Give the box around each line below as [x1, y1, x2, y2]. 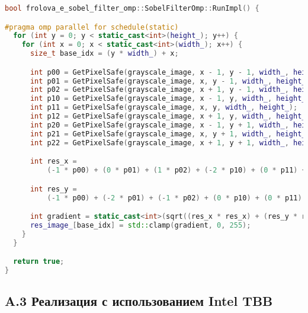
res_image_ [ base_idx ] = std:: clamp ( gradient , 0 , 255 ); [30, 221, 251, 229]
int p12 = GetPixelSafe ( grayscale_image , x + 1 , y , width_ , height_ [30, 112, 306, 121]
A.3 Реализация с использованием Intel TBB [5, 292, 273, 310]
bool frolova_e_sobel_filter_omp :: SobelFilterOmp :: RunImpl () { [5, 4, 259, 12]
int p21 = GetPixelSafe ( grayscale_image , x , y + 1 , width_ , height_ [30, 129, 306, 138]
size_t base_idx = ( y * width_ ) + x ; [30, 49, 179, 58]
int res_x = [30, 157, 77, 166]
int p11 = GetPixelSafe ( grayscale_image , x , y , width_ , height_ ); [30, 103, 298, 112]
